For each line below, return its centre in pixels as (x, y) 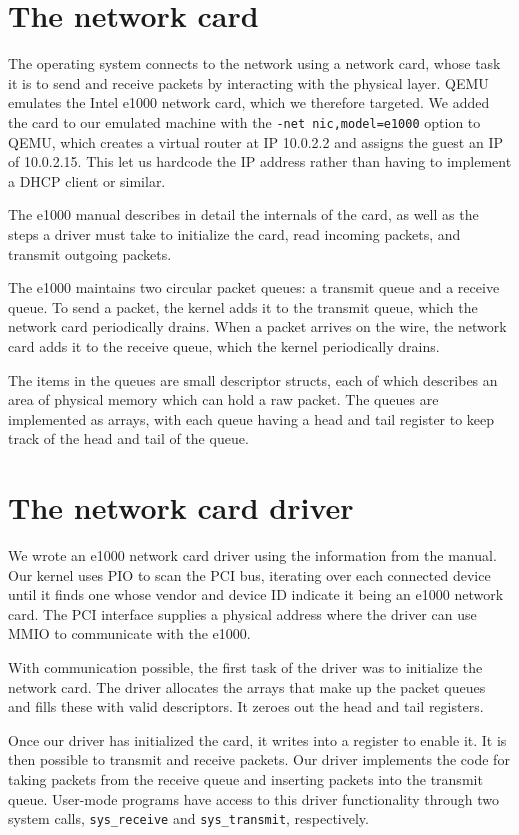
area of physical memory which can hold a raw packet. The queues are (223, 399)
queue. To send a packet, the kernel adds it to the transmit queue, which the (243, 306)
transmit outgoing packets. (90, 253)
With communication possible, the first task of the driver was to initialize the (245, 666)
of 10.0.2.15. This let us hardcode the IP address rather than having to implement (260, 161)
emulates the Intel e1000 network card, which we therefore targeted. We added (249, 102)
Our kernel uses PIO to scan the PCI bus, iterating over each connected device (249, 574)
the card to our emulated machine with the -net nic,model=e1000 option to (244, 121)
